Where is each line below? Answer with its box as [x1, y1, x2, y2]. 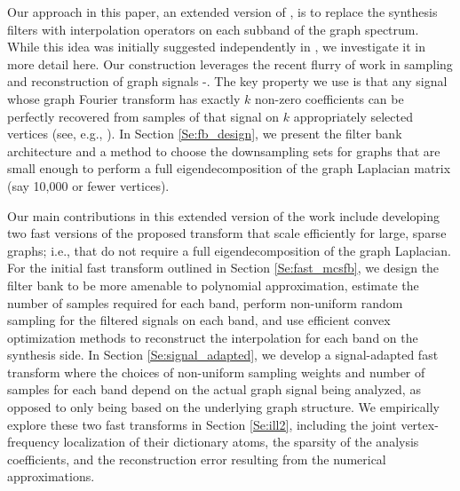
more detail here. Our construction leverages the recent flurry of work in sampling [7, 54, 453, 73]
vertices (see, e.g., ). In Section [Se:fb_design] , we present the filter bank [7, 124, 402, 143]
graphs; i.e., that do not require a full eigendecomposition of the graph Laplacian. [7, 241, 451, 259]
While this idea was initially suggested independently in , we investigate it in [7, 37, 425, 56]
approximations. [7, 467, 95, 486]
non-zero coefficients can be [254, 89, 404, 107]
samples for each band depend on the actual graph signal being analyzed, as [7, 380, 421, 399]
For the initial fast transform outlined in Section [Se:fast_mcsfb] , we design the [7, 258, 440, 277]
